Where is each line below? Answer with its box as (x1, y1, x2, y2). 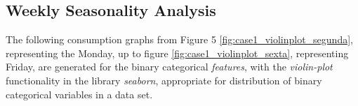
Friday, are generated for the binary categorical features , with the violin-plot (6, 59, 333, 74)
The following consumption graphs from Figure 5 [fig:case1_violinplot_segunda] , (6, 32, 353, 47)
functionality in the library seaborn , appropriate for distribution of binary (6, 73, 322, 87)
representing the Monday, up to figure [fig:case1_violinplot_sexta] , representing (6, 45, 349, 60)
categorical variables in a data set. (6, 86, 153, 101)
